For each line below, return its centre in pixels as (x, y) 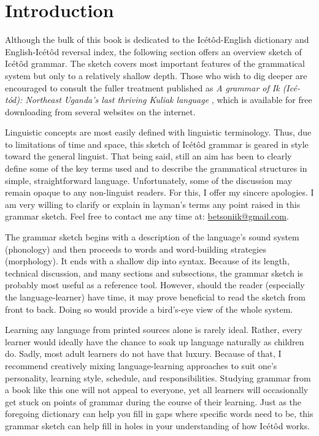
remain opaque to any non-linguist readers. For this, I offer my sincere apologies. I (159, 192)
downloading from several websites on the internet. (100, 111)
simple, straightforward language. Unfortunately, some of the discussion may (149, 180)
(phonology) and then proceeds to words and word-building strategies (136, 249)
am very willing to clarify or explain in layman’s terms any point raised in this (153, 204)
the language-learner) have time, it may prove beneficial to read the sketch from (155, 297)
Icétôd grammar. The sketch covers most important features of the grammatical (155, 63)
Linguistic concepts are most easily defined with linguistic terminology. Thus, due (158, 132)
